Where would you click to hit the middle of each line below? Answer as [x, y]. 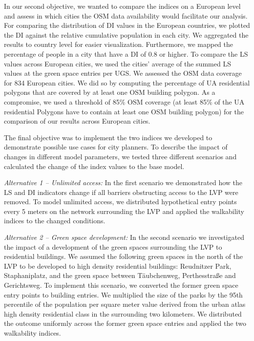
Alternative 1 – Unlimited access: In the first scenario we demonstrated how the [123, 182]
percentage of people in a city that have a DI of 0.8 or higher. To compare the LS [126, 53]
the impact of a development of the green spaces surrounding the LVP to [113, 246]
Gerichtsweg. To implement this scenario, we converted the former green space [121, 285]
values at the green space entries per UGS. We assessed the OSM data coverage [123, 73]
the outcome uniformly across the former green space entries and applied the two [125, 323]
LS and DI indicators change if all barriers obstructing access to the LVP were [121, 192]
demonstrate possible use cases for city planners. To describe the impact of [116, 147]
